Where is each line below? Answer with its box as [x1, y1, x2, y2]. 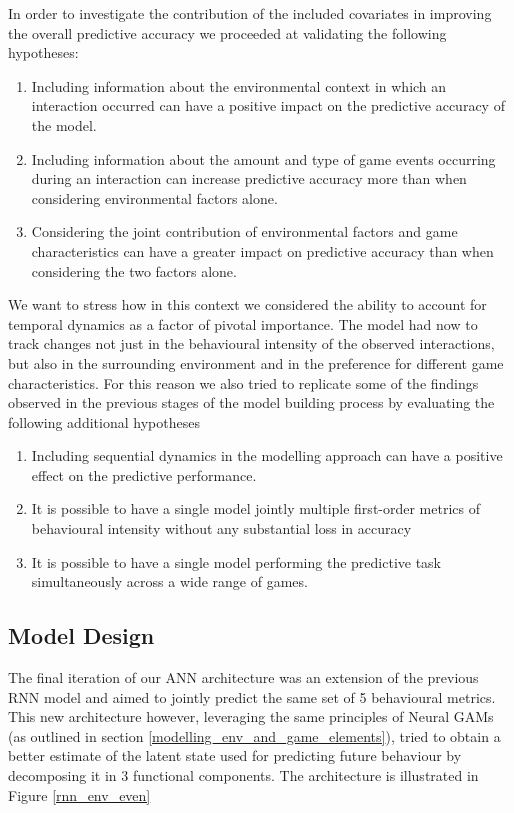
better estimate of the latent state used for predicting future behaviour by [8, 745, 462, 766]
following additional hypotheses [8, 411, 200, 432]
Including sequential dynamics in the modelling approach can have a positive [31, 445, 503, 466]
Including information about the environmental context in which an [31, 75, 447, 96]
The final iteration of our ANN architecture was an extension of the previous [8, 667, 479, 688]
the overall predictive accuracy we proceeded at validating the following [8, 22, 447, 43]
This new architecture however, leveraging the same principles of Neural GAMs [8, 706, 494, 727]
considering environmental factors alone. [31, 187, 278, 208]
